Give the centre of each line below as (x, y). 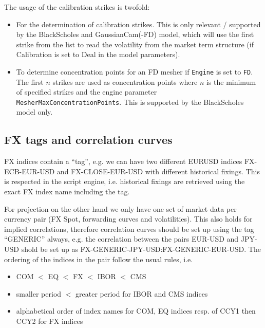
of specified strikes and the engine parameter (87, 92)
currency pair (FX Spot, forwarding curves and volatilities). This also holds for (128, 219)
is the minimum (231, 81)
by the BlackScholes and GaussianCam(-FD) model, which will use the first (135, 34)
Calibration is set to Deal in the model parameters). (98, 54)
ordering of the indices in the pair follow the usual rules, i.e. (99, 259)
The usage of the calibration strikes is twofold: (77, 7)
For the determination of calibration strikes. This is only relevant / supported (138, 24)
